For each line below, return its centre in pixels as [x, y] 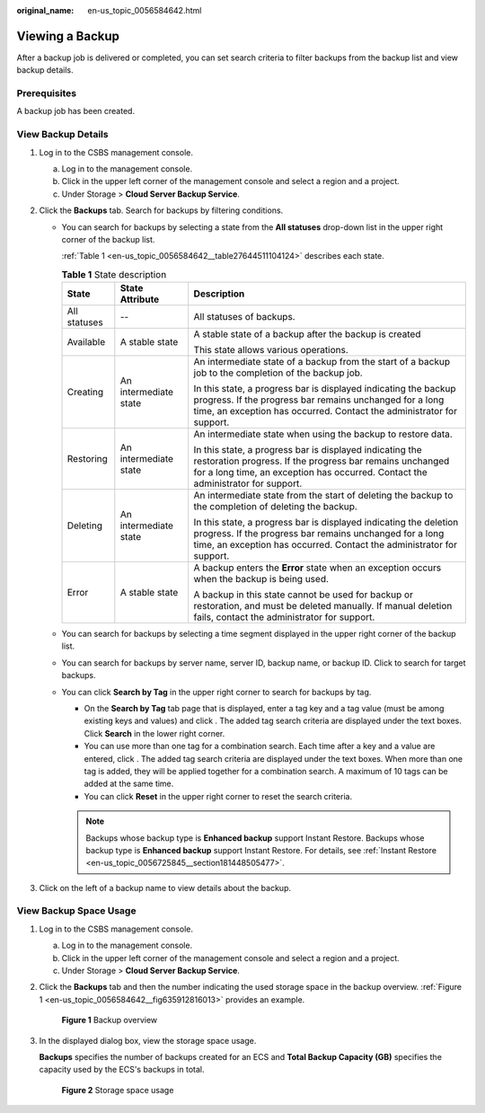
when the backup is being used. [261, 579]
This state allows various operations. [271, 350]
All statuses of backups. [244, 317]
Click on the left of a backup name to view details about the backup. [165, 888]
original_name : [45, 10]
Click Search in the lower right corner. [154, 733]
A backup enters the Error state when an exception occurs [317, 568]
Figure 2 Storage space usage [118, 1090]
